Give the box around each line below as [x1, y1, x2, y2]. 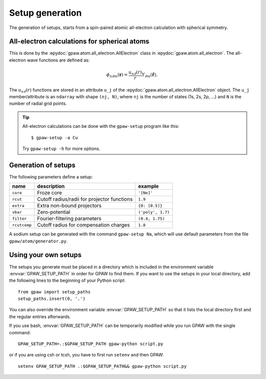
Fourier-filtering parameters [37, 215, 102, 222]
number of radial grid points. [9, 101, 67, 107]
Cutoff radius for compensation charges [37, 222, 130, 229]
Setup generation [9, 7, 82, 18]
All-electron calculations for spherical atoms [9, 37, 150, 46]
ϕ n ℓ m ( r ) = [106, 72, 128, 79]
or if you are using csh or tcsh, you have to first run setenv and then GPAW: [9, 352, 164, 358]
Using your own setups [9, 251, 82, 259]
